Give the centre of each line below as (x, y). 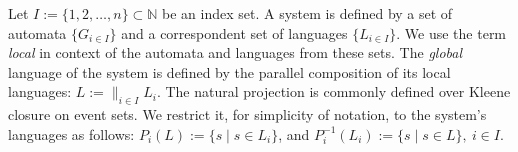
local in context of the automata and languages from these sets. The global (235, 52)
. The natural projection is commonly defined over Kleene (333, 91)
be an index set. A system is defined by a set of (307, 13)
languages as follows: (71, 133)
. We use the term (451, 32)
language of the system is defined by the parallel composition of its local (229, 71)
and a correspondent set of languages (234, 32)
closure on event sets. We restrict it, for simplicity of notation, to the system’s (247, 114)
